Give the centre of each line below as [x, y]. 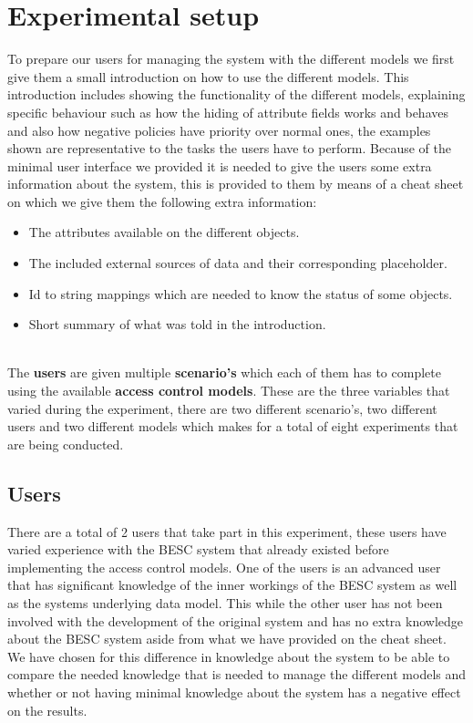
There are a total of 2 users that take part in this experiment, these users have [227, 531]
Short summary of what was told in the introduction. [177, 324]
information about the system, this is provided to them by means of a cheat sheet [236, 184]
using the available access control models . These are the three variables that [229, 391]
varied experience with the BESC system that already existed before [198, 549]
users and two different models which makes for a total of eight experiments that [233, 426]
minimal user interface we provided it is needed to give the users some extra [220, 165]
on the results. [47, 710]
